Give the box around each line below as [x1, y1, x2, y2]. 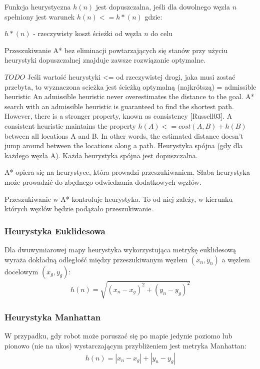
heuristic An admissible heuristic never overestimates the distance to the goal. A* [4, 91, 254, 102]
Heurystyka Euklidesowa [4, 224, 105, 237]
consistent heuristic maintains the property [4, 120, 136, 131]
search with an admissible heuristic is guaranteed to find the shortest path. [4, 101, 234, 111]
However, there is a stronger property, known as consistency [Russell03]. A [4, 111, 232, 121]
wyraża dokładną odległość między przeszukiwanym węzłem [4, 254, 188, 264]
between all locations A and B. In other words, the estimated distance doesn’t [4, 130, 243, 141]
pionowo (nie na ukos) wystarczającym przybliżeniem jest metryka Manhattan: [4, 340, 246, 350]
